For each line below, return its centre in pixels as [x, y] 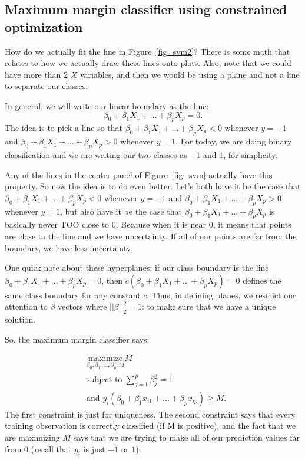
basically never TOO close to [57, 224]
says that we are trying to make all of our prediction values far [186, 437]
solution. [20, 319]
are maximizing [32, 437]
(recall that [51, 448]
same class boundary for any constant [73, 295]
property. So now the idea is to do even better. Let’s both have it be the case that [153, 186]
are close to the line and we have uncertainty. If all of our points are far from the [151, 236]
